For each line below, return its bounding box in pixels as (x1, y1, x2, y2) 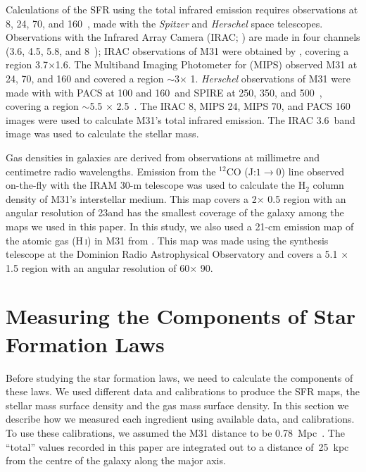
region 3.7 (6, 57, 48, 72)
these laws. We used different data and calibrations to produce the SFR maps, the (6, 384, 360, 399)
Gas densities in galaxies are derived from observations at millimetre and (6, 149, 320, 164)
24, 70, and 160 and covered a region (6, 70, 164, 85)
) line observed (281, 163, 345, 178)
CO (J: (226, 163, 256, 178)
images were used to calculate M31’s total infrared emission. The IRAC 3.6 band (6, 112, 355, 127)
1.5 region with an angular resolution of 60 (6, 260, 190, 275)
